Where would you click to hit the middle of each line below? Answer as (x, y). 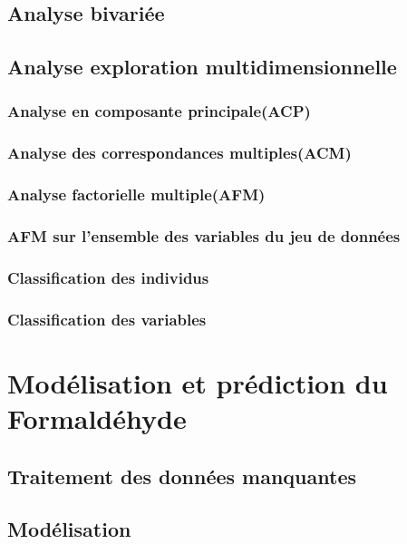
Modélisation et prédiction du (198, 382)
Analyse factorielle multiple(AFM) (136, 194)
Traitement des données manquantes (182, 476)
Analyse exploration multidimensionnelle (202, 67)
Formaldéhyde (97, 418)
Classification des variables (107, 319)
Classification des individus (108, 277)
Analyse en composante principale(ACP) (159, 111)
